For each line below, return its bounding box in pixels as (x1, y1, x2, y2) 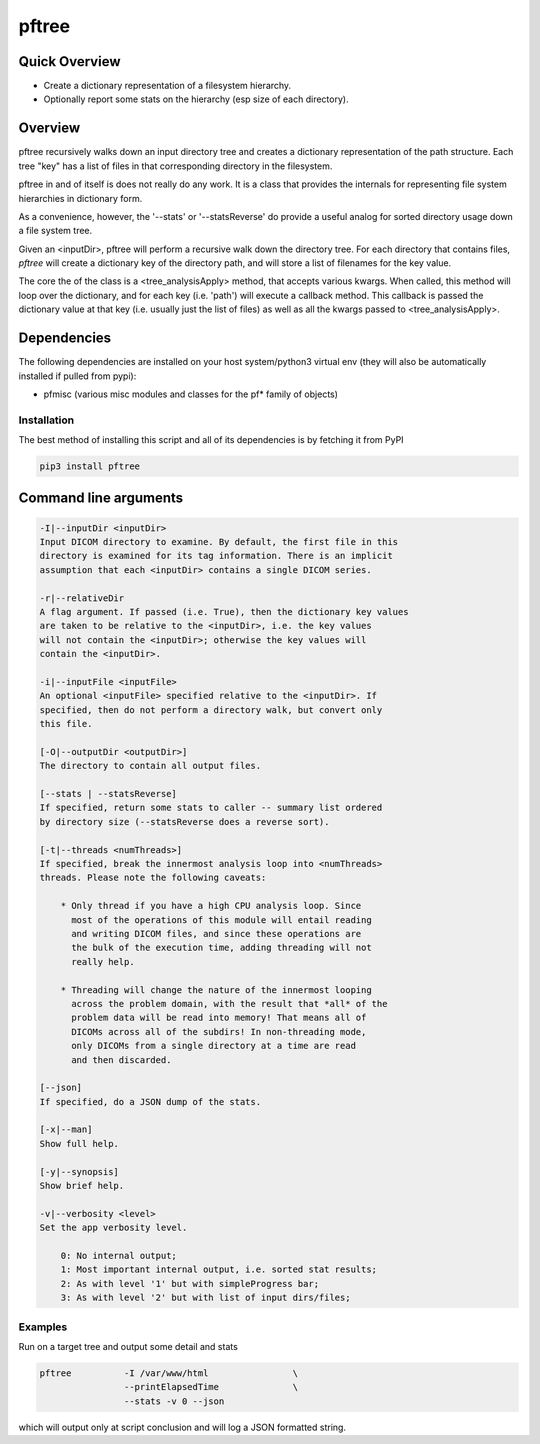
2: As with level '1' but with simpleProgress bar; (60, 1278, 320, 1289)
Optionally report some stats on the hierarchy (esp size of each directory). (43, 93, 349, 105)
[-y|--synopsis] (39, 1166, 120, 1177)
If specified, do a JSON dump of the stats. (39, 1096, 262, 1107)
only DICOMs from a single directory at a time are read (71, 1040, 357, 1052)
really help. (71, 956, 135, 967)
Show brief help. (39, 1180, 125, 1192)
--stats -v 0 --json (123, 1395, 225, 1407)
